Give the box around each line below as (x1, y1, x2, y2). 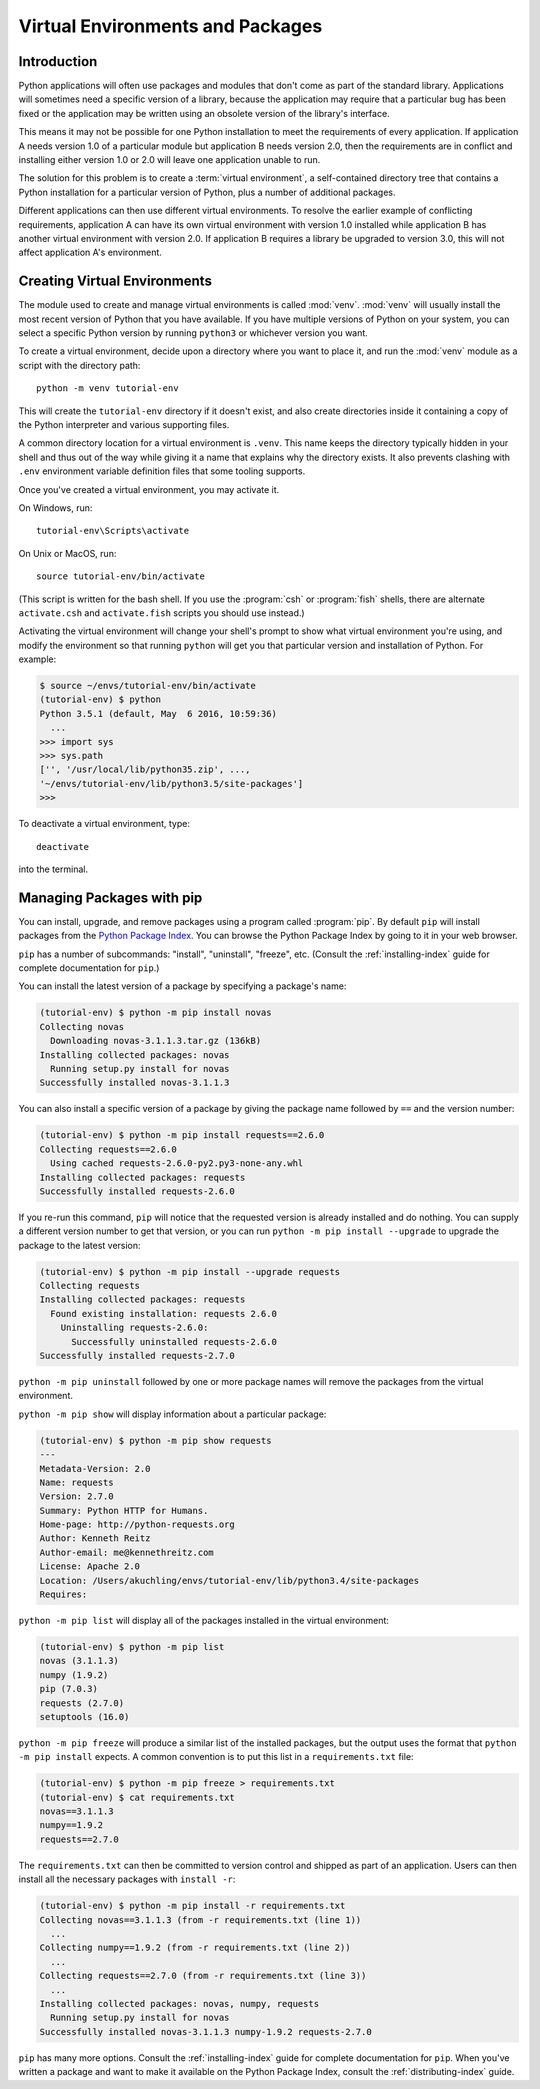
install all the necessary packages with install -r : (18, 1873, 236, 1885)
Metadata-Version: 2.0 (39, 1463, 151, 1474)
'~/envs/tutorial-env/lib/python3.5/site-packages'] (39, 778, 304, 789)
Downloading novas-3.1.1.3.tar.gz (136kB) (50, 1035, 262, 1047)
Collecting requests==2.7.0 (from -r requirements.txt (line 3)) (39, 1970, 367, 1982)
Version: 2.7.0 (39, 1491, 114, 1502)
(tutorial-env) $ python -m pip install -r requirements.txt (39, 1900, 346, 1912)
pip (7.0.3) (39, 1683, 99, 1695)
